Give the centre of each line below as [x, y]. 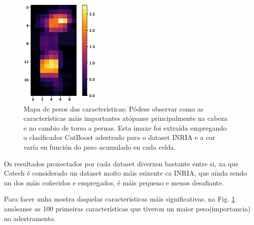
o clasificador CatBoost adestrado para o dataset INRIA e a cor [119, 137]
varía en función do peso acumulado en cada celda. [100, 146]
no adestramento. [30, 218]
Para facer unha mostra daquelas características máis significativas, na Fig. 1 [120, 199]
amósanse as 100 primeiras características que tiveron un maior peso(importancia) [127, 208]
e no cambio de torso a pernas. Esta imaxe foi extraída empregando [125, 127]
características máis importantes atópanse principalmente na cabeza [126, 118]
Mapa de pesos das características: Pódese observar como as [114, 108]
